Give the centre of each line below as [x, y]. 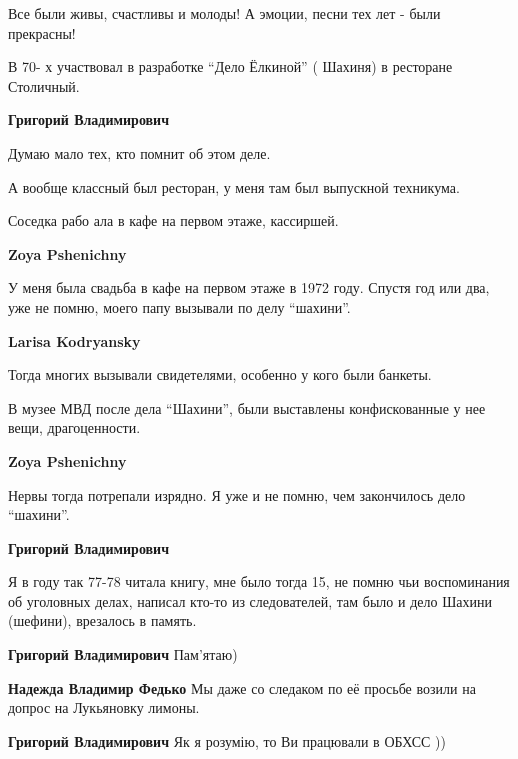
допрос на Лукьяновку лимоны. [104, 707]
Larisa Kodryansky [74, 340]
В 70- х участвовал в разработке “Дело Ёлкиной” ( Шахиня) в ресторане [230, 66]
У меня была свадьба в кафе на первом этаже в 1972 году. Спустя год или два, [249, 287]
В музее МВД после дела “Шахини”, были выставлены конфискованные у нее [247, 407]
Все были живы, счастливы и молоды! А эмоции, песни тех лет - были [224, 13]
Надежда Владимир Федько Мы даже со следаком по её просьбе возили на [242, 687]
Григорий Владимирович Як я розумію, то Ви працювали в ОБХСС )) [227, 740]
